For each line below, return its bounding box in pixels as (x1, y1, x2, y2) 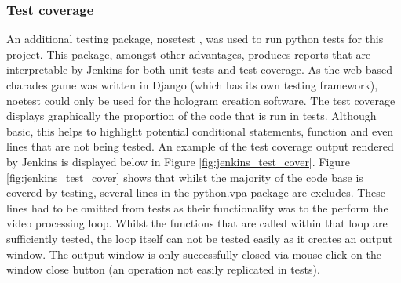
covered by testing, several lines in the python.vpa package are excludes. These (6, 184, 386, 201)
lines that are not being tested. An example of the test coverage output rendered (6, 138, 394, 154)
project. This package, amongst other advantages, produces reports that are (6, 45, 371, 62)
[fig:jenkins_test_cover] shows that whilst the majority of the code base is (6, 169, 363, 185)
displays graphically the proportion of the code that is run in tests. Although (6, 107, 377, 124)
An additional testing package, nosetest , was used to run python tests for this (6, 31, 384, 47)
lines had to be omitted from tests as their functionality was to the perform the (6, 199, 388, 216)
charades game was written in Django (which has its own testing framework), (6, 77, 378, 93)
